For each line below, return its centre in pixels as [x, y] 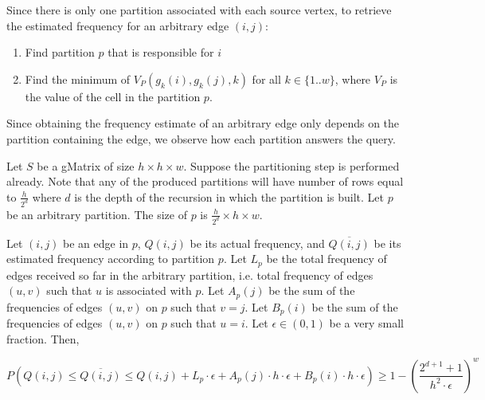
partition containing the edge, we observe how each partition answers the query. [201, 138]
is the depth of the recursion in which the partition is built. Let [229, 196]
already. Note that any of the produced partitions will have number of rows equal [205, 181]
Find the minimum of [78, 78]
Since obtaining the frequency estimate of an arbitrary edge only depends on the [203, 123]
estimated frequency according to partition [111, 259]
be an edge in [96, 243]
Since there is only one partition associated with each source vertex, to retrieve [199, 10]
